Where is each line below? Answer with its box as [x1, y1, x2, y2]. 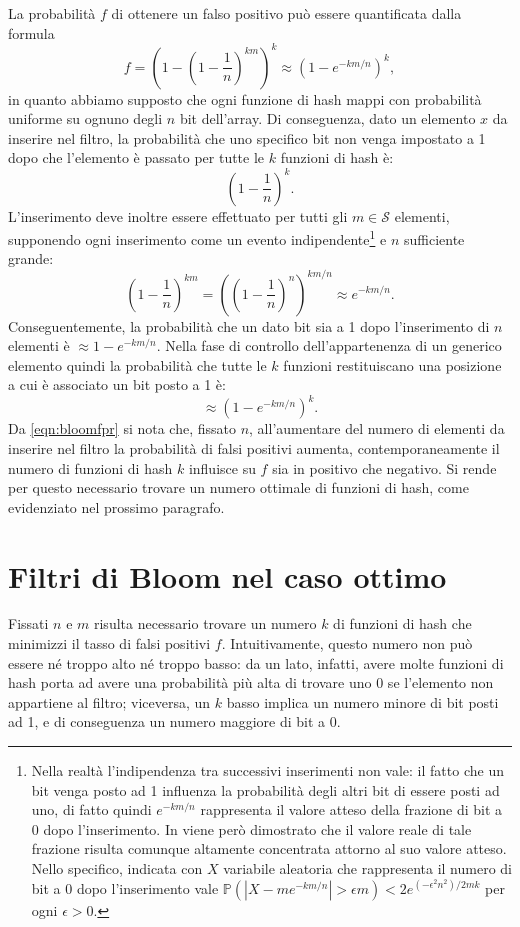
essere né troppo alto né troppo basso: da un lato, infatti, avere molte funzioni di [8, 652, 504, 673]
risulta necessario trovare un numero [93, 613, 317, 634]
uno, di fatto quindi [31, 799, 152, 820]
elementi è [8, 335, 70, 356]
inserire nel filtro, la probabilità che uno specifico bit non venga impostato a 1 [8, 127, 486, 148]
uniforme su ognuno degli [8, 108, 163, 129]
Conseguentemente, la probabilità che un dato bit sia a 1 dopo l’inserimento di [8, 315, 490, 336]
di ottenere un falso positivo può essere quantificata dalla [111, 3, 462, 23]
